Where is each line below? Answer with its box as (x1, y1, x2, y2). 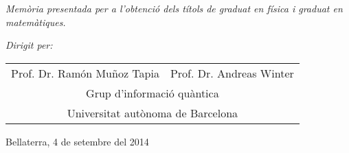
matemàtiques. (5, 14, 66, 29)
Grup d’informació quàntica (86, 84, 219, 101)
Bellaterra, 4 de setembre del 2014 (5, 134, 149, 148)
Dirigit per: (5, 38, 53, 52)
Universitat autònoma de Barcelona (67, 104, 238, 121)
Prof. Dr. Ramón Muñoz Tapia (11, 64, 159, 81)
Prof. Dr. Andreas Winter (170, 64, 294, 81)
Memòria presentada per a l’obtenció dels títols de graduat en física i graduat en (5, 1, 343, 15)
